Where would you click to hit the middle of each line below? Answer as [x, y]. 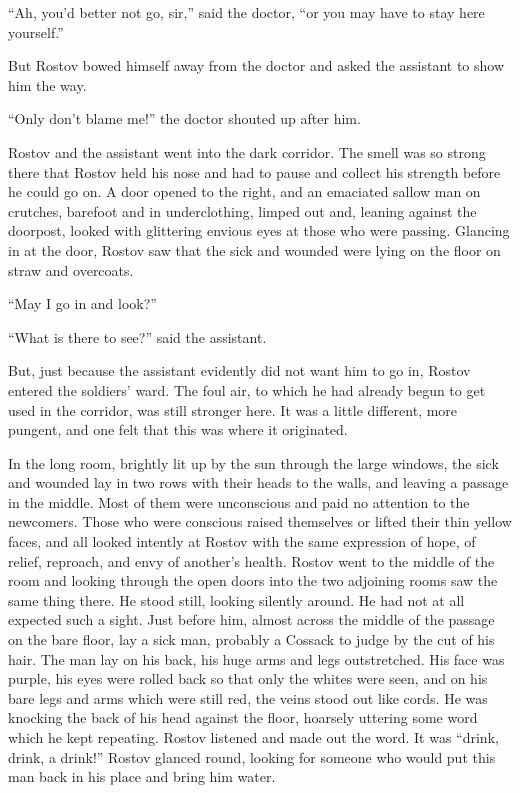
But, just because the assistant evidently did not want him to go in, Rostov [239, 370]
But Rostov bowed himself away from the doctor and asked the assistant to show [256, 65]
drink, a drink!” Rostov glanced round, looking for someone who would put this [252, 756]
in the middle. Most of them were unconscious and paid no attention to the [239, 501]
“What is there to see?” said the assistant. [137, 336]
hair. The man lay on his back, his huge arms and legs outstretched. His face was [256, 658]
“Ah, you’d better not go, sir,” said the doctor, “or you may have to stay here [246, 12]
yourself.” [36, 31]
